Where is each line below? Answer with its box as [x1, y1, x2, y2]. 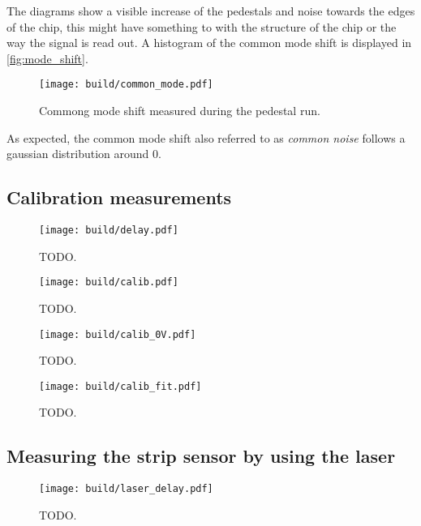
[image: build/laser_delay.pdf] [39, 483, 213, 495]
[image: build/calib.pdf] [39, 276, 178, 289]
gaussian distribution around [6, 145, 149, 162]
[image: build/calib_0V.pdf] [39, 328, 196, 340]
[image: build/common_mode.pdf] [39, 79, 213, 91]
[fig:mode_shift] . [6, 49, 88, 66]
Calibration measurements [6, 185, 232, 210]
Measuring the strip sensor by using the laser [6, 443, 396, 468]
